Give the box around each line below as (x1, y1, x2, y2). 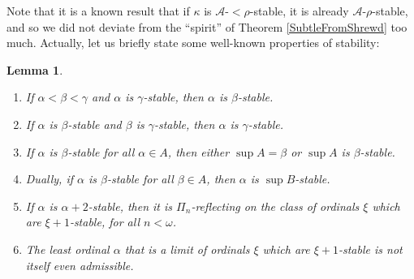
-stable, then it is (88, 197, 173, 214)
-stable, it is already (249, 2, 349, 19)
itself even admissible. (25, 256, 134, 273)
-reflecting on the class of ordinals (191, 197, 360, 214)
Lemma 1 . (6, 61, 63, 78)
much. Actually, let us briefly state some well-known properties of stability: (6, 34, 380, 51)
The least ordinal (25, 240, 110, 257)
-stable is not (338, 240, 403, 257)
